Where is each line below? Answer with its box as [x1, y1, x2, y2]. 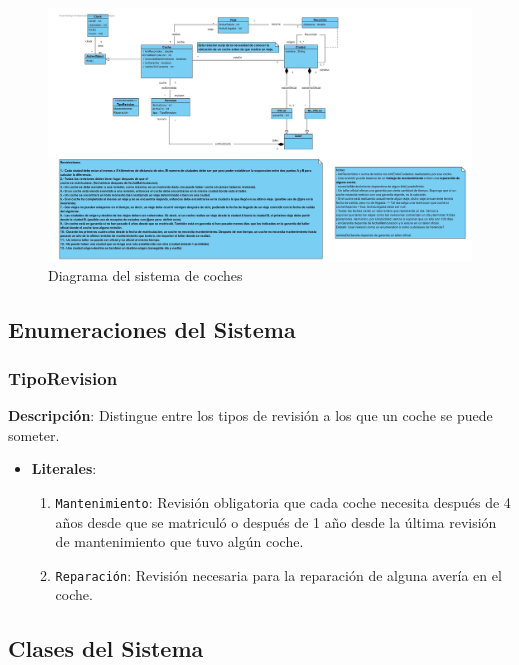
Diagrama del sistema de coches [48, 264, 243, 285]
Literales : [31, 458, 97, 479]
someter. [8, 424, 60, 445]
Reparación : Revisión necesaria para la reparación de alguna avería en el [55, 564, 502, 585]
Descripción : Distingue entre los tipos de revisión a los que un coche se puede [8, 405, 493, 426]
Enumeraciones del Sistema [8, 313, 296, 344]
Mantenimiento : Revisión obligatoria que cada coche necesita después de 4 [55, 491, 511, 512]
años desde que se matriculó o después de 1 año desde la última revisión [55, 511, 497, 532]
